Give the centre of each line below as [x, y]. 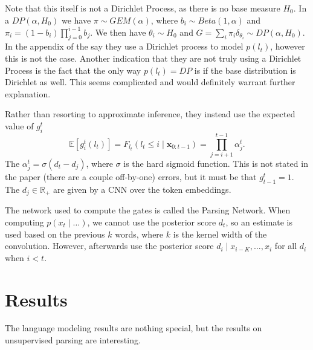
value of [19, 126]
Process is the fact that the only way [73, 70]
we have [76, 20]
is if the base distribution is [245, 70]
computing [24, 222]
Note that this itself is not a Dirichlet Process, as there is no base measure [143, 8]
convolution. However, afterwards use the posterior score [109, 246]
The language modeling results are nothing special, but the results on [134, 328]
